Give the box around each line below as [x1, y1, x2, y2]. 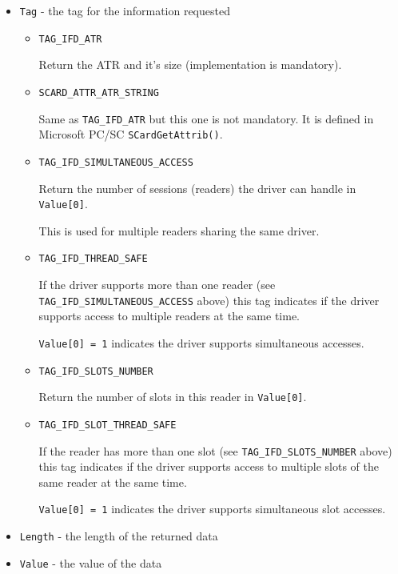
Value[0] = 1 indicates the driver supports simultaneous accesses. [38, 334, 364, 351]
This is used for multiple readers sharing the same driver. [38, 222, 320, 239]
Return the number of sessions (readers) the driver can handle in [38, 179, 356, 196]
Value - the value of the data [19, 554, 162, 571]
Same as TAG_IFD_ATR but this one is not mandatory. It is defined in [38, 110, 374, 126]
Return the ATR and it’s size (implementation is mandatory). [38, 56, 342, 73]
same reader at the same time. [38, 473, 187, 490]
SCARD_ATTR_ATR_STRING [38, 86, 159, 98]
